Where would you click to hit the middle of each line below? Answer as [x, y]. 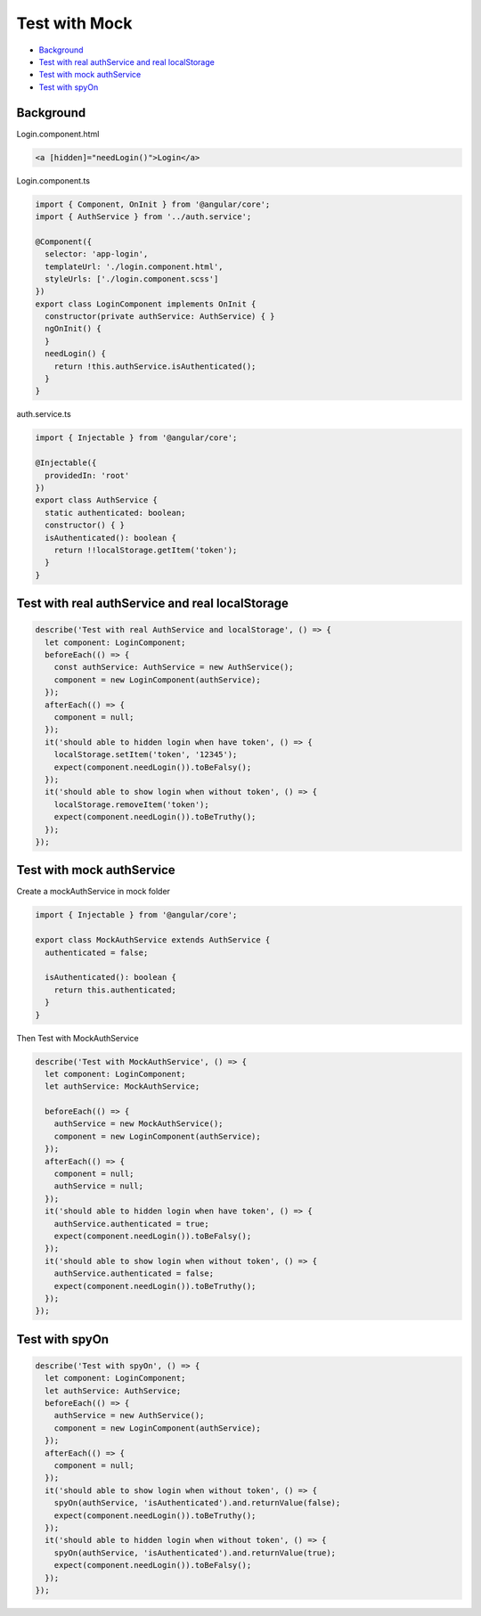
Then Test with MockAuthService [77, 1038]
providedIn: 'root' [87, 475]
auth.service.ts [44, 414]
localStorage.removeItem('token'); [131, 804]
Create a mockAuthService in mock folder [94, 892]
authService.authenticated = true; [131, 1224]
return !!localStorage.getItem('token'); [146, 550]
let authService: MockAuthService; [122, 1086]
